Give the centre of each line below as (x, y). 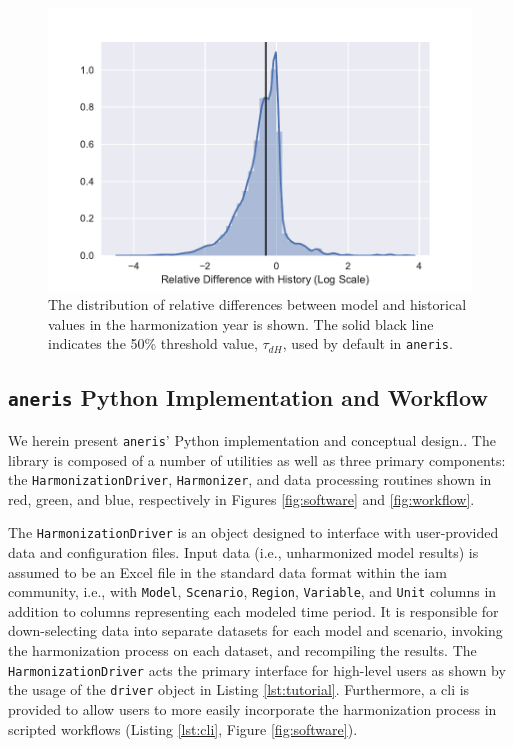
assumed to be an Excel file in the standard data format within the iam (227, 571)
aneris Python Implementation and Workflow (248, 397)
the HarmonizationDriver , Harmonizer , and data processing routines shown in (250, 479)
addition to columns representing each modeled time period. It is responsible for (253, 610)
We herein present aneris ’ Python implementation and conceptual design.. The (252, 439)
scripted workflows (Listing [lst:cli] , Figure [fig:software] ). (183, 728)
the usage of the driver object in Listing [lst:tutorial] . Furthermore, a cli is (239, 689)
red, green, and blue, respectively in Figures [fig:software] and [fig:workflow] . (241, 498)
